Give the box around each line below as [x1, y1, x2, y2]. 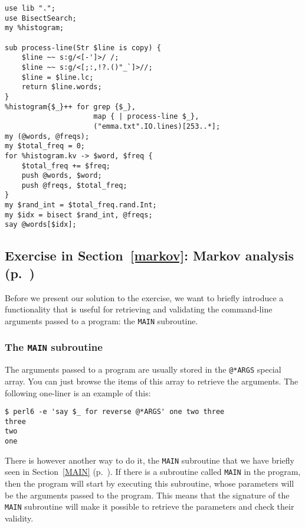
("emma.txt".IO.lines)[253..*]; [93, 122, 221, 131]
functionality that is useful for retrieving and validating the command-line [5, 303, 273, 315]
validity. [5, 511, 34, 524]
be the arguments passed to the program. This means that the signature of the [5, 488, 290, 501]
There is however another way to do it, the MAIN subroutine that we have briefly [5, 454, 294, 466]
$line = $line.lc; [21, 73, 94, 82]
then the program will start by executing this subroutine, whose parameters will [5, 477, 294, 490]
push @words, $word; [21, 171, 102, 180]
